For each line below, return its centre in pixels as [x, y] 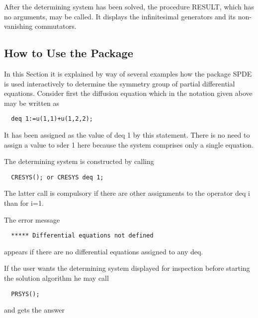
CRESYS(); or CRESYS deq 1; [57, 177]
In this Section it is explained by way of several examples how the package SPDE [128, 73]
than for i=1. [24, 203]
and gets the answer [34, 310]
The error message [32, 219]
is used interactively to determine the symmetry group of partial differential [120, 83]
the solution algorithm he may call [56, 278]
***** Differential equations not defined [82, 236]
